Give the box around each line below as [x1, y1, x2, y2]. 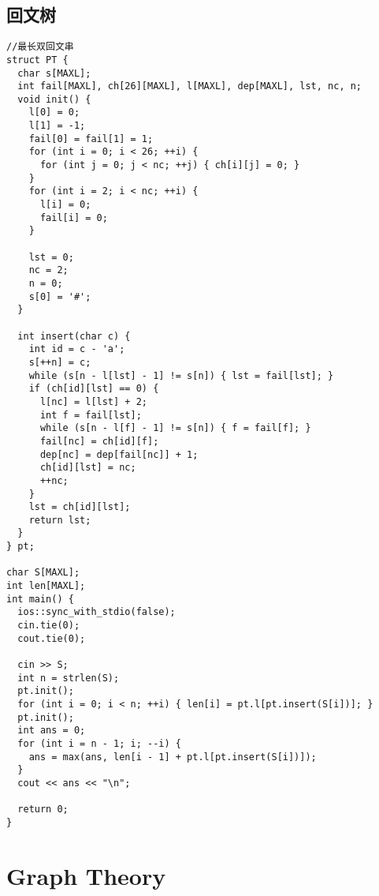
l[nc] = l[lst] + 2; [39, 396, 147, 407]
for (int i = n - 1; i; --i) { [17, 737, 181, 749]
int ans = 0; [17, 725, 86, 737]
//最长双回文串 [6, 41, 74, 53]
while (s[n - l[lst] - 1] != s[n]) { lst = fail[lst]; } [28, 369, 334, 381]
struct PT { [6, 54, 69, 66]
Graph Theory [6, 859, 166, 891]
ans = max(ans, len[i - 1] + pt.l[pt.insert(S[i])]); [28, 751, 317, 763]
